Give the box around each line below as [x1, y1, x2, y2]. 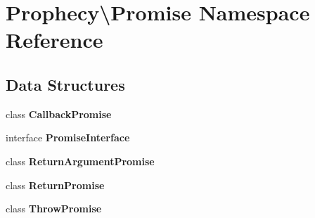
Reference [6, 25, 103, 54]
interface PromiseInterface [6, 130, 130, 145]
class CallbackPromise [6, 106, 112, 121]
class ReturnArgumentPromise [6, 153, 155, 168]
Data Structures [6, 73, 125, 95]
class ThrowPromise [6, 201, 102, 216]
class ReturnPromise [6, 177, 105, 192]
